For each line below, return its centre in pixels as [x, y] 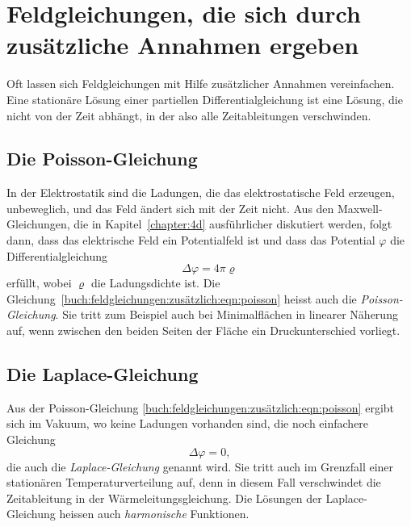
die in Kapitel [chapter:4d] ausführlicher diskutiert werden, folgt [233, 224]
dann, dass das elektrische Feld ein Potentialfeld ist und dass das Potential [191, 240]
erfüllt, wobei [39, 283]
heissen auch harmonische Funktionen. [154, 514]
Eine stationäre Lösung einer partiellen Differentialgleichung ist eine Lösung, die [205, 99]
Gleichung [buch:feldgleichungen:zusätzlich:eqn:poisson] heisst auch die [182, 298]
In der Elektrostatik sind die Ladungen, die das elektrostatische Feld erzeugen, [201, 192]
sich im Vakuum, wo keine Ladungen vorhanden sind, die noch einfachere [188, 423]
